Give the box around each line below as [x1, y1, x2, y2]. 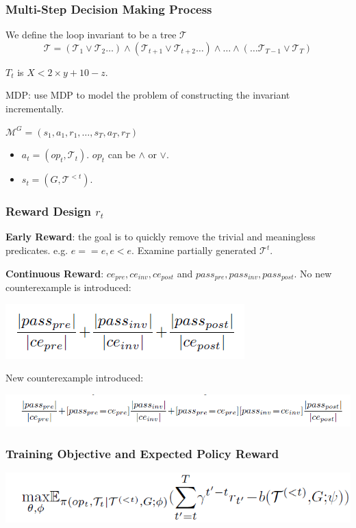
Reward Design [5, 203, 91, 220]
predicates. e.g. [5, 243, 68, 257]
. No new [294, 266, 332, 280]
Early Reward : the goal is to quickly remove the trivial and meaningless [5, 229, 316, 244]
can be [107, 147, 136, 162]
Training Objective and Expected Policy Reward [5, 444, 279, 462]
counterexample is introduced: [5, 280, 131, 294]
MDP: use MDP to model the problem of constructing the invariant [5, 88, 290, 102]
